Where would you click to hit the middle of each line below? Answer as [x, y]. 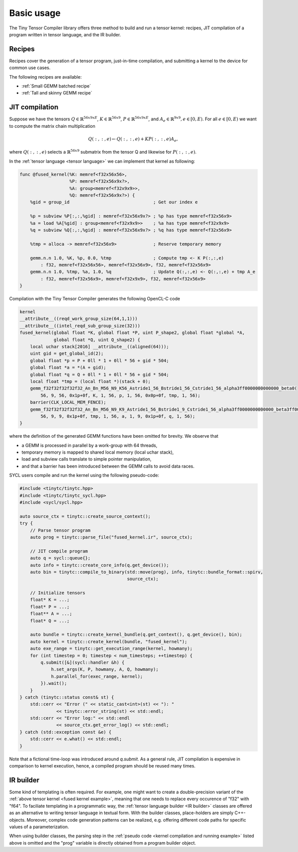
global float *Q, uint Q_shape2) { [97, 340]
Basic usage [35, 13]
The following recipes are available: [45, 77]
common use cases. [30, 68]
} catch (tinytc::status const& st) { [67, 697]
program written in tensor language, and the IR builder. [65, 34]
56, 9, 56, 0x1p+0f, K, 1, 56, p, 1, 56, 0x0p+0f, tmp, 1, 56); [120, 395]
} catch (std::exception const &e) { [66, 732]
